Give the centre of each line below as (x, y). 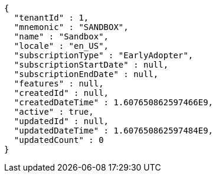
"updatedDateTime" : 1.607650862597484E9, (114, 131)
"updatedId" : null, (61, 121)
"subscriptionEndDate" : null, (86, 74)
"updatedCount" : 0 (59, 140)
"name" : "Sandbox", (61, 36)
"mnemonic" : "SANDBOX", (71, 27)
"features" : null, (59, 84)
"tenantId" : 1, (51, 18)
